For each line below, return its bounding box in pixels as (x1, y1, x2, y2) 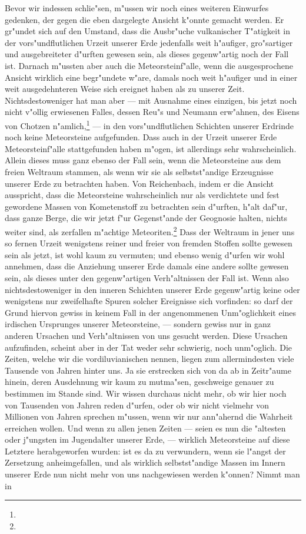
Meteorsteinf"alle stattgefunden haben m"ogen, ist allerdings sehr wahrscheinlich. (5, 142, 297, 154)
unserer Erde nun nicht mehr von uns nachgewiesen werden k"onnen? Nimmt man (5, 468, 300, 480)
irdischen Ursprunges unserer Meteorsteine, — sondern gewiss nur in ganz (5, 318, 271, 330)
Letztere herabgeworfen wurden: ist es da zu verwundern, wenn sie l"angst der (5, 444, 286, 457)
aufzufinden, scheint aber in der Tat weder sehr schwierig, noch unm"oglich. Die (5, 341, 292, 353)
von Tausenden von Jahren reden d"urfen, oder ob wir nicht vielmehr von (5, 398, 270, 411)
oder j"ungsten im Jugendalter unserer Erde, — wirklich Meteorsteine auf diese (5, 433, 290, 446)
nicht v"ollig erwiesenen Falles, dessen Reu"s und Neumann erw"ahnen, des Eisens (5, 106, 300, 118)
